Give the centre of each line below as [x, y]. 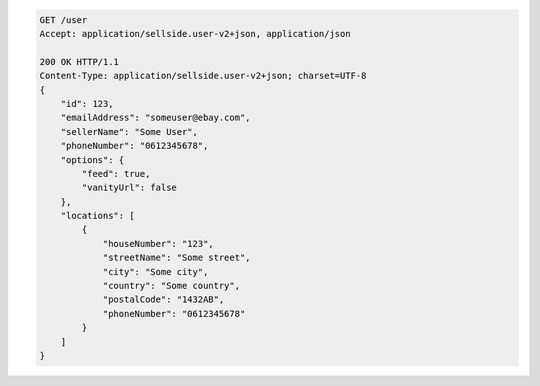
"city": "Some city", [155, 271]
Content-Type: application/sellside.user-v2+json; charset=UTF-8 [203, 76]
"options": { [92, 159]
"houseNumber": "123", [158, 243]
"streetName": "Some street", [176, 258]
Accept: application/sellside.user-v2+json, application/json [195, 33]
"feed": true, [116, 173]
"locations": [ [97, 216]
